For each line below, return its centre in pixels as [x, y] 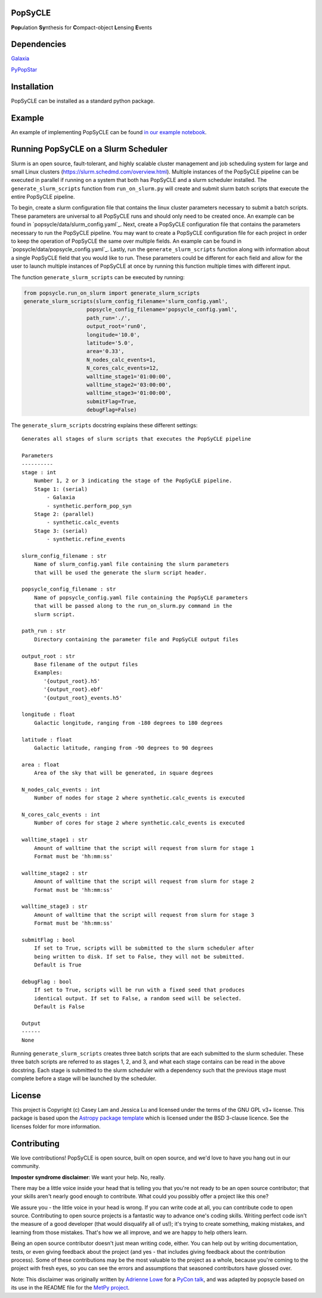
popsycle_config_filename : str [69, 589]
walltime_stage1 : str [55, 840]
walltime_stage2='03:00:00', [129, 384]
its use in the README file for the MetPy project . [70, 1288]
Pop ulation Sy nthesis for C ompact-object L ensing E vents [81, 27]
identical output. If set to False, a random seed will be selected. [138, 998]
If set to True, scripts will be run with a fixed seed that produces [139, 990]
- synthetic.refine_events [86, 539]
